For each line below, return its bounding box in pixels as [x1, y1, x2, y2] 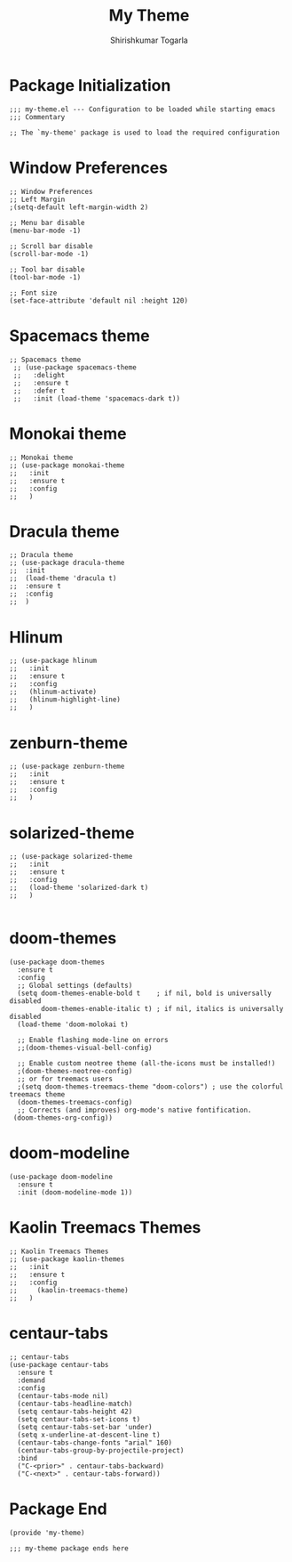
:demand [17, 1376, 46, 1385]
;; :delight [12, 370, 66, 379]
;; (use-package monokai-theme [9, 460, 125, 470]
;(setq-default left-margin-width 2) [9, 202, 149, 212]
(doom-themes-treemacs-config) [17, 1098, 133, 1107]
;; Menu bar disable [9, 218, 86, 227]
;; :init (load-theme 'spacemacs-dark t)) [12, 393, 180, 403]
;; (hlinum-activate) [9, 687, 98, 697]
